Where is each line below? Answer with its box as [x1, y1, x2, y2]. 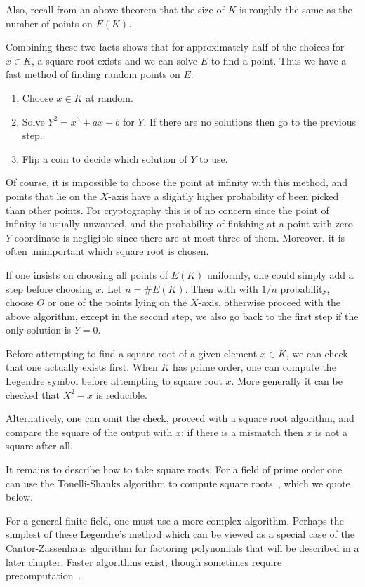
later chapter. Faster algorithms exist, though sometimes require [6, 554, 282, 569]
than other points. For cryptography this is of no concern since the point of [6, 202, 329, 217]
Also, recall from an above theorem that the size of [6, 2, 225, 16]
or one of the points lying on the [47, 295, 187, 310]
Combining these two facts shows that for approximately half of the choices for [6, 39, 345, 54]
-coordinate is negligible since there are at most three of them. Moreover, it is [11, 230, 345, 244]
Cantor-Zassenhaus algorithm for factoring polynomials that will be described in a [6, 541, 359, 555]
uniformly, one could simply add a [207, 267, 354, 282]
